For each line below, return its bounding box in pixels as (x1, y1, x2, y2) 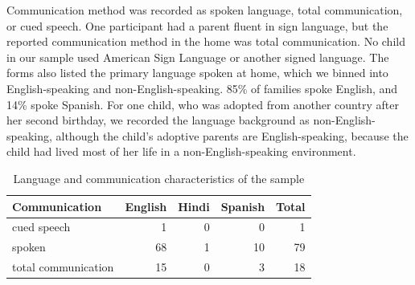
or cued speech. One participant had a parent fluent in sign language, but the (6, 17, 388, 34)
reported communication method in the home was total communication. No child (6, 33, 405, 50)
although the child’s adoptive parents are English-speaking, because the (55, 127, 409, 144)
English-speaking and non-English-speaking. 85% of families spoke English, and (6, 79, 398, 96)
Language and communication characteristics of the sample (13, 169, 305, 186)
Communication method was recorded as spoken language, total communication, (6, 2, 403, 18)
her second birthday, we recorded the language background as (6, 112, 310, 128)
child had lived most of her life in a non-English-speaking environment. (6, 143, 356, 160)
